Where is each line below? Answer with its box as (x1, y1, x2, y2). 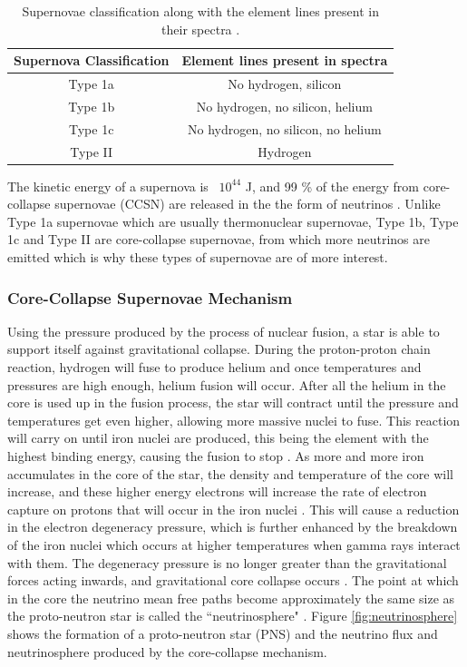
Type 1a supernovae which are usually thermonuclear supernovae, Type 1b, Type (7, 211, 459, 231)
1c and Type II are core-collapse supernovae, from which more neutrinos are (7, 230, 430, 249)
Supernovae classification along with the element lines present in (22, 2, 379, 20)
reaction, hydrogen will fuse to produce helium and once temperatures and (7, 358, 422, 377)
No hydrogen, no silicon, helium (196, 96, 373, 115)
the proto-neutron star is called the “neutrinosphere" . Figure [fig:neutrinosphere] (7, 606, 458, 625)
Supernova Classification (14, 51, 170, 70)
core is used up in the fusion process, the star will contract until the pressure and (7, 393, 459, 412)
